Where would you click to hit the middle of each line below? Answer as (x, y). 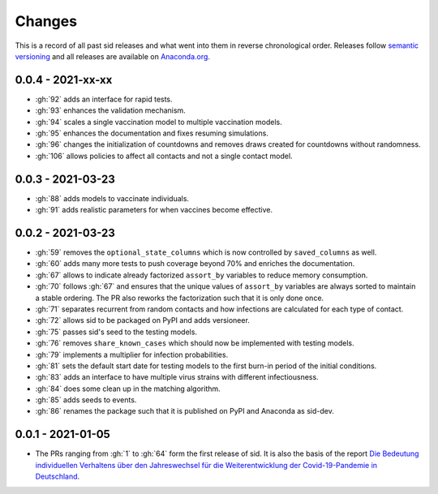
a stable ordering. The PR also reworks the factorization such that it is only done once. (180, 298)
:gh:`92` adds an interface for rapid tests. (104, 99)
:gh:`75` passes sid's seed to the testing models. (116, 332)
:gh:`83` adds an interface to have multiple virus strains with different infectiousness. (177, 377)
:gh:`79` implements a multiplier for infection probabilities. (132, 354)
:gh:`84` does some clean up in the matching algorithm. (128, 389)
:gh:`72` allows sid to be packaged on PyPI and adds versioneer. (143, 320)
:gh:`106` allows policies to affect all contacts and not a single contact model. (164, 156)
